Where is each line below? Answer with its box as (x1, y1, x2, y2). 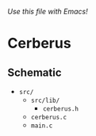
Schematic (7, 66, 62, 79)
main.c (30, 122, 53, 130)
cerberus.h (42, 105, 79, 113)
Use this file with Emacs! (7, 7, 88, 16)
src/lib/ (30, 96, 60, 104)
